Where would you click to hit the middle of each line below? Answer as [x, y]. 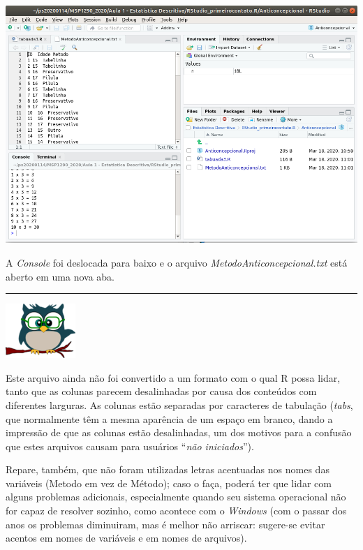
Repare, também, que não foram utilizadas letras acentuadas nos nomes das [168, 469]
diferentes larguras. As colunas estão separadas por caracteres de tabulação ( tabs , [179, 404]
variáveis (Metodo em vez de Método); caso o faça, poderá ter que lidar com [169, 483]
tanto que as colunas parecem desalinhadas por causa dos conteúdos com [161, 391]
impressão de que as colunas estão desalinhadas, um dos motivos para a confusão [179, 432]
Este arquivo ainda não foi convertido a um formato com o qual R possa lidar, [173, 377]
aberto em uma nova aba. [60, 276]
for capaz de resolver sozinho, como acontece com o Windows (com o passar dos [176, 511]
